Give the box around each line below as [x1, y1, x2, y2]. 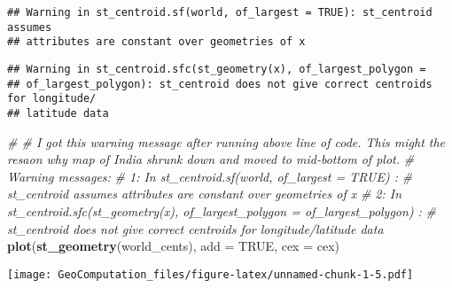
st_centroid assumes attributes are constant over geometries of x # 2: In [7, 184, 402, 203]
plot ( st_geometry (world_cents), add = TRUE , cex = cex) [7, 237, 340, 255]
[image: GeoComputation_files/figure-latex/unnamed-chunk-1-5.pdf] [7, 268, 414, 281]
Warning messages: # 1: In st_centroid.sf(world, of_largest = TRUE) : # [7, 167, 413, 185]
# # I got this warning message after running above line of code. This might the [7, 132, 446, 151]
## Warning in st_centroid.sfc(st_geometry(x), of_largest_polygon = [7, 62, 426, 75]
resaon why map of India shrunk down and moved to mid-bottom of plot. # [7, 150, 415, 168]
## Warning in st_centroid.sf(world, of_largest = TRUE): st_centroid [7, 6, 433, 19]
